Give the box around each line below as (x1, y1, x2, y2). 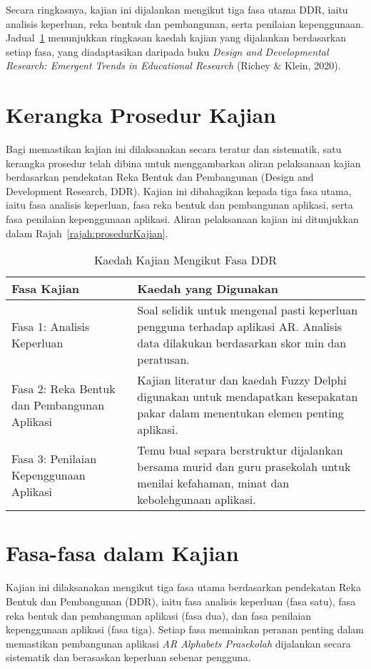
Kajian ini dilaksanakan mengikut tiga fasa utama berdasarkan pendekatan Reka (6, 580, 361, 595)
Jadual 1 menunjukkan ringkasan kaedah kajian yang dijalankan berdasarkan (6, 30, 346, 45)
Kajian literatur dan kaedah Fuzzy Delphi (137, 372, 347, 389)
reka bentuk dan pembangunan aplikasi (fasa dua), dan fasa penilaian (6, 608, 312, 623)
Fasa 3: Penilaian (11, 450, 97, 467)
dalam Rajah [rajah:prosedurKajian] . (6, 225, 168, 240)
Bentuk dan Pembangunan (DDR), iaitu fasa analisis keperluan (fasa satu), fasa (6, 593, 356, 608)
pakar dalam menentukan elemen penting (137, 405, 344, 422)
